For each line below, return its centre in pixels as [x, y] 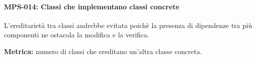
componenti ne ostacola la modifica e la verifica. [77, 35]
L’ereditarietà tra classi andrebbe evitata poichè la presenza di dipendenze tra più [128, 25]
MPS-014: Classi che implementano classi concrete [92, 6]
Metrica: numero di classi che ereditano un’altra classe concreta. [103, 51]
